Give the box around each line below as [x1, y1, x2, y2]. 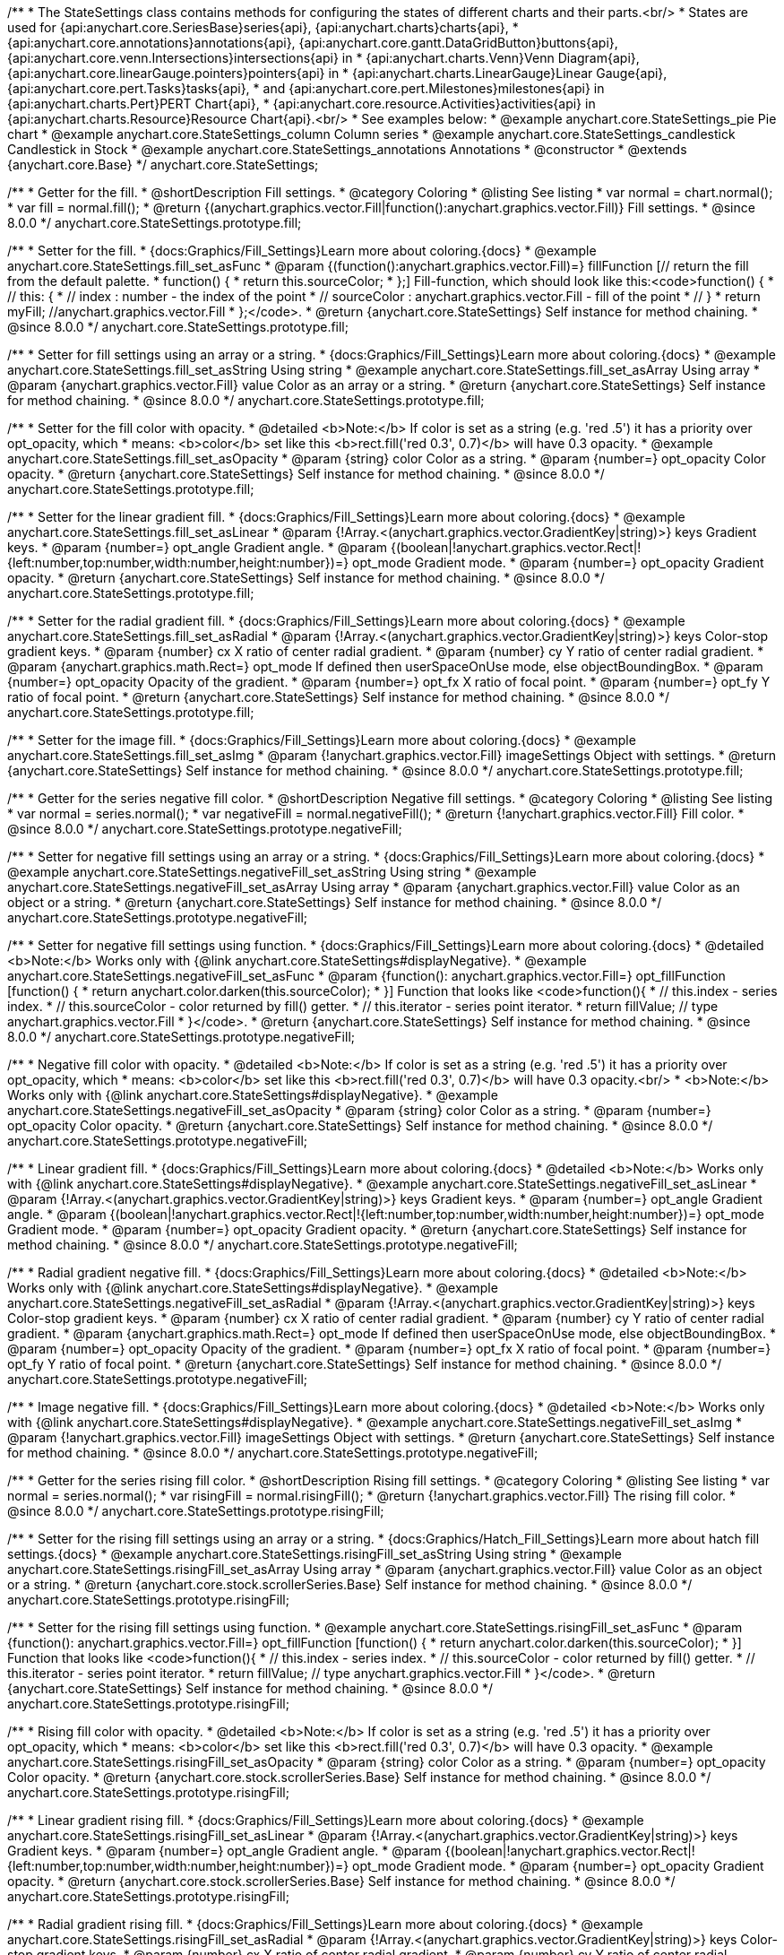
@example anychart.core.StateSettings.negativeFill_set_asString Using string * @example [7, 864, 537, 879]
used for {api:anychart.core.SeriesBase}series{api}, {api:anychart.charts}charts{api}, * [7, 20, 519, 35]
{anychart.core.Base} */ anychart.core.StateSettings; [7, 157, 319, 172]
